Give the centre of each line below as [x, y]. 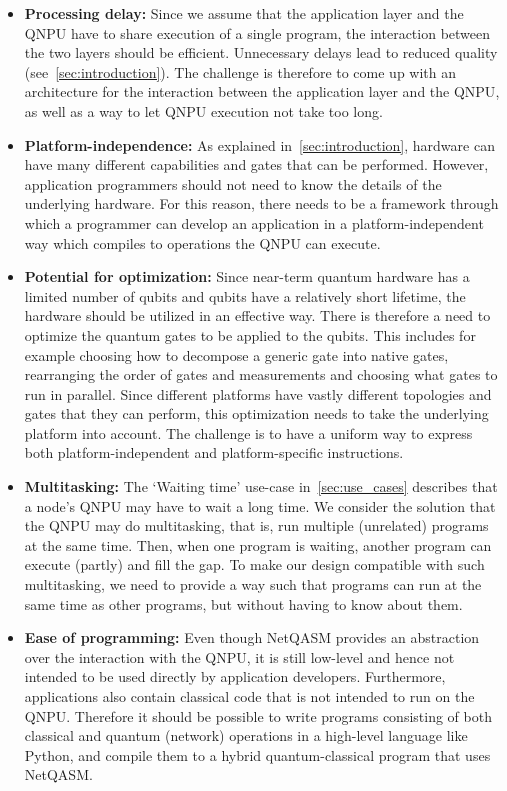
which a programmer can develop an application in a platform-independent [254, 222]
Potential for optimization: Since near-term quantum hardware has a [247, 276]
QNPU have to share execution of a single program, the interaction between [257, 32]
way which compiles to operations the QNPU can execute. [202, 242]
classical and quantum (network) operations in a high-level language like [246, 735]
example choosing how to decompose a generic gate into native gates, [236, 354]
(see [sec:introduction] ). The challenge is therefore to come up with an [240, 71]
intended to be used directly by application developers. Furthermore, [235, 676]
